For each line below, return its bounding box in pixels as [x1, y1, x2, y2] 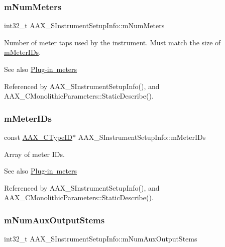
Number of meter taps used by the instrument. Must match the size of [4, 37, 221, 47]
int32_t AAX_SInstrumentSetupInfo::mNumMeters [4, 20, 165, 31]
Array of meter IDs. [4, 148, 65, 159]
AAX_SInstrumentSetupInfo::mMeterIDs [78, 132, 206, 142]
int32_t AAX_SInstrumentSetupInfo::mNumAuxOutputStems [4, 233, 197, 244]
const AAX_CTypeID [4, 132, 72, 142]
